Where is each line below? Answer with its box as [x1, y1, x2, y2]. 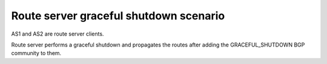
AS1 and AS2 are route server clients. [11, 30, 104, 37]
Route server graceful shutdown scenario [11, 9, 225, 22]
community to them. [11, 50, 62, 57]
